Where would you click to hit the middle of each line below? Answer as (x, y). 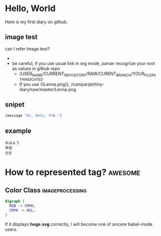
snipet (15, 104)
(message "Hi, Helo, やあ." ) (34, 116)
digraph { (15, 202)
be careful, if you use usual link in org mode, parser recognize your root (83, 63)
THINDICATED (31, 79)
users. (11, 229)
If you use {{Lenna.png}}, (44, 84)
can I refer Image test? (27, 48)
